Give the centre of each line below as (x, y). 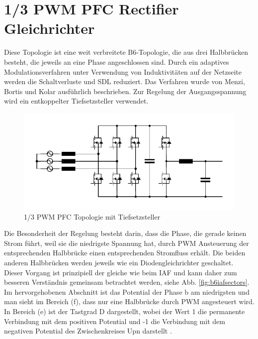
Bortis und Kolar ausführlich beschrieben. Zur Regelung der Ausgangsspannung (125, 91)
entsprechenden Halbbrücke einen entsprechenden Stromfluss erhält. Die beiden (125, 253)
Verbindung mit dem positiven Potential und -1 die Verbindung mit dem (115, 321)
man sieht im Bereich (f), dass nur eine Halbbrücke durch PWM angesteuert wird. (129, 301)
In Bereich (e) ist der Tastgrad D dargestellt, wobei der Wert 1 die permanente (125, 311)
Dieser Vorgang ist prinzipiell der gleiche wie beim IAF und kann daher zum (121, 272)
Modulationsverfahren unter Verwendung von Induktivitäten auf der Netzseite (123, 71)
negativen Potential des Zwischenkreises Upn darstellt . (88, 331)
